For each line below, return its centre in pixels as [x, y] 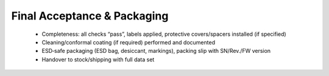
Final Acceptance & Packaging [90, 16]
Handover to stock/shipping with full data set [98, 59]
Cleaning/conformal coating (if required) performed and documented [129, 42]
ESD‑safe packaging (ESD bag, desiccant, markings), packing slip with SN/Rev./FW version [156, 51]
